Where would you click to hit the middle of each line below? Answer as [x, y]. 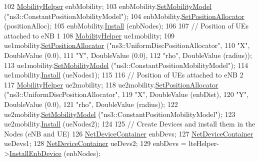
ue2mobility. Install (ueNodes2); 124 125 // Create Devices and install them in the [130, 124]
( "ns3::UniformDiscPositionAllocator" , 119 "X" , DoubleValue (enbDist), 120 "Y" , [126, 94]
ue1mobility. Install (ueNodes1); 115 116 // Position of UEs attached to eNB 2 [124, 75]
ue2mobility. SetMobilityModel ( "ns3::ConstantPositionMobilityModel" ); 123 [120, 114]
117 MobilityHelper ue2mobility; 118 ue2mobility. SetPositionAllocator [111, 84]
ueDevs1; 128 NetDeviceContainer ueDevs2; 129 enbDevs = [95, 143]
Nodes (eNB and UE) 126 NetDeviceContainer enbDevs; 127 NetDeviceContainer [129, 133]
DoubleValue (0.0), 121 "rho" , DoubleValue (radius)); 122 [91, 104]
